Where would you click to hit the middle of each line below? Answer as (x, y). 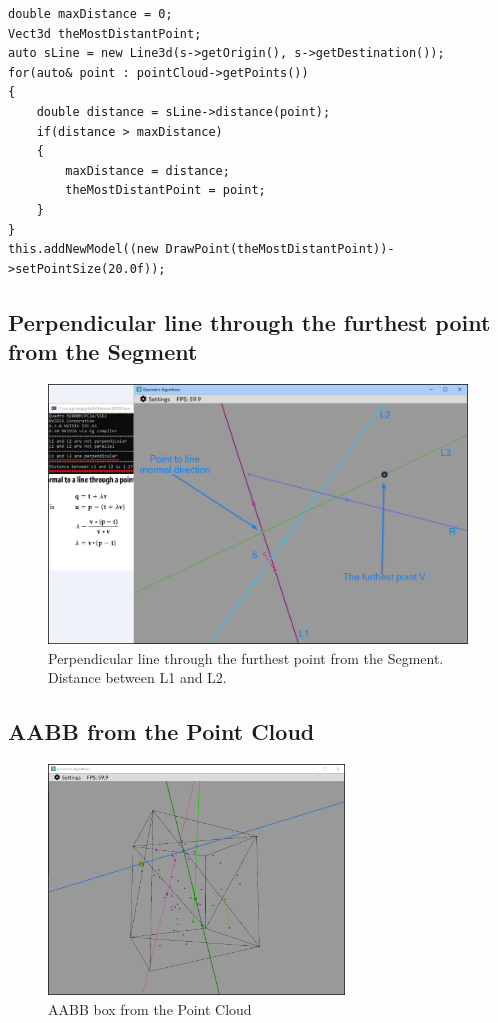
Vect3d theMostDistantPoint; (105, 33)
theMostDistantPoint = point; (165, 190)
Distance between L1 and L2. (137, 677)
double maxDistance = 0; (90, 14)
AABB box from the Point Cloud (150, 1008)
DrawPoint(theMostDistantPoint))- (280, 249)
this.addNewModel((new (83, 249)
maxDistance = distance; (147, 170)
